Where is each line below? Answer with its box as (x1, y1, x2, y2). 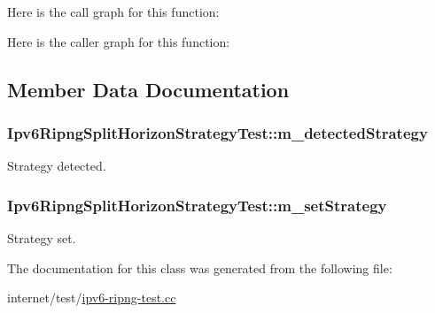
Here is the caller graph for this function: (7, 32, 230, 50)
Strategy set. (7, 229, 76, 247)
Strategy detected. (7, 156, 106, 175)
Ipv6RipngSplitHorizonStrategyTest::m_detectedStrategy (7, 121, 428, 143)
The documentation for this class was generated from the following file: (7, 258, 392, 277)
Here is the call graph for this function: (7, 3, 220, 20)
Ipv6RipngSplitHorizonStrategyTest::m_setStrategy (7, 194, 387, 216)
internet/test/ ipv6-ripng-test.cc (7, 288, 176, 307)
